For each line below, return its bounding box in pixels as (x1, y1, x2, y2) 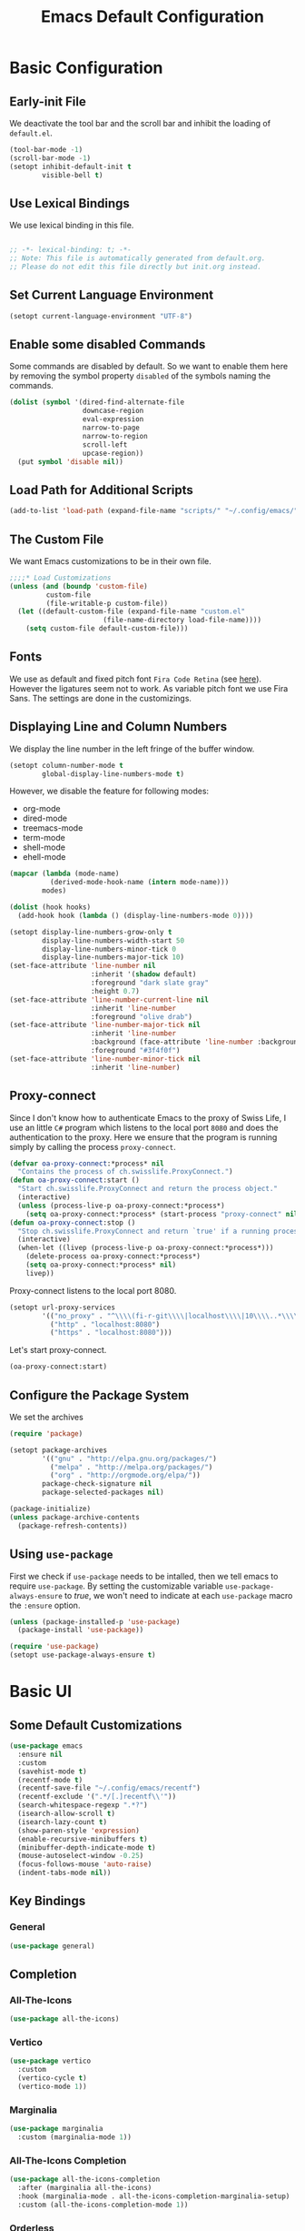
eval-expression (82, 415, 144, 424)
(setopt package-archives (9, 1445, 107, 1455)
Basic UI (9, 1681, 73, 1702)
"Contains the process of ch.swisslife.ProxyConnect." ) (17, 1167, 233, 1176)
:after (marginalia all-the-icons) (17, 2184, 152, 2193)
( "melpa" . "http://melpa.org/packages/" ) (49, 1462, 213, 1471)
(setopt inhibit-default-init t (9, 162, 132, 171)
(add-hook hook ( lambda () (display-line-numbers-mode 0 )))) (17, 911, 254, 920)
